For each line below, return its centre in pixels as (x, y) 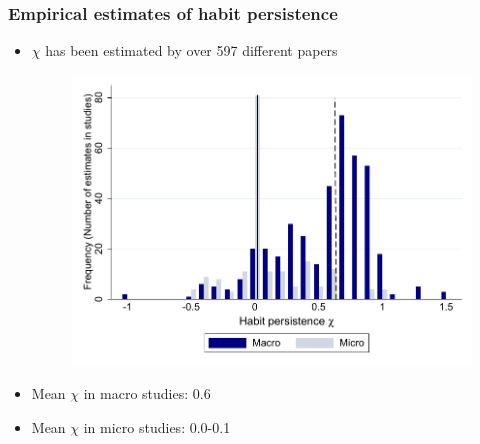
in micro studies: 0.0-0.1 (157, 427)
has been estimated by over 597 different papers (191, 50)
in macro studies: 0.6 (147, 393)
